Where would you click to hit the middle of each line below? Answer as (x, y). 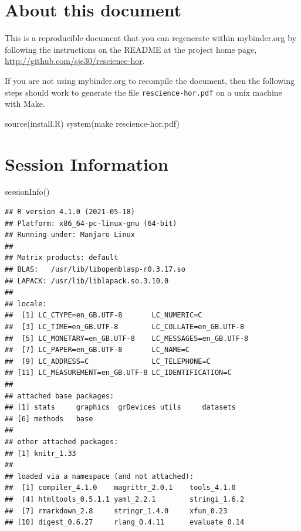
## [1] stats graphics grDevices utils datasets (120, 407)
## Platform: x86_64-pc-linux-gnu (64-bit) (91, 223)
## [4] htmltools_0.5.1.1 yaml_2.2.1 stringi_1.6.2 (125, 499)
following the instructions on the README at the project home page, (131, 49)
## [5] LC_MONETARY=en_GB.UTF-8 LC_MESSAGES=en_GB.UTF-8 (127, 338)
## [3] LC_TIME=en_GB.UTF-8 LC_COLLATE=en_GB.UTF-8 (125, 327)
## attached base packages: (60, 396)
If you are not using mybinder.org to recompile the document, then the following (150, 80)
